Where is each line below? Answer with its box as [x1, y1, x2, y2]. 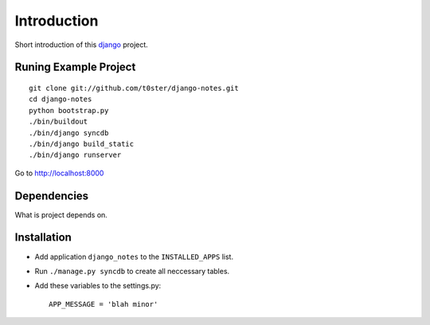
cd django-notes [29, 95, 92, 104]
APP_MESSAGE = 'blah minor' [49, 300, 158, 308]
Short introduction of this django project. [14, 40, 149, 49]
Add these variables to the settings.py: [34, 281, 162, 291]
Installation [14, 231, 72, 245]
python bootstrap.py [29, 106, 109, 115]
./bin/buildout [29, 117, 88, 127]
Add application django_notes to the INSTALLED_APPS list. [34, 252, 234, 261]
